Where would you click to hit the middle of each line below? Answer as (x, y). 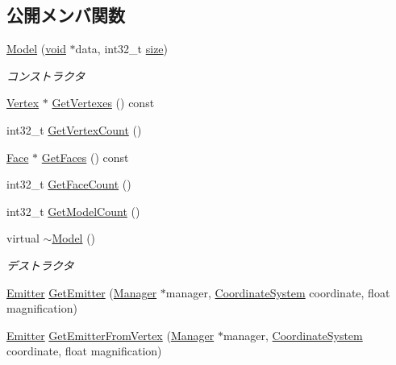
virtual (23, 238)
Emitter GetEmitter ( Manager (82, 292)
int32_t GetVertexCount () (74, 129)
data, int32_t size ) (122, 49)
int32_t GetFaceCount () (69, 184)
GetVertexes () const (103, 103)
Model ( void (36, 49)
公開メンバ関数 (66, 15)
